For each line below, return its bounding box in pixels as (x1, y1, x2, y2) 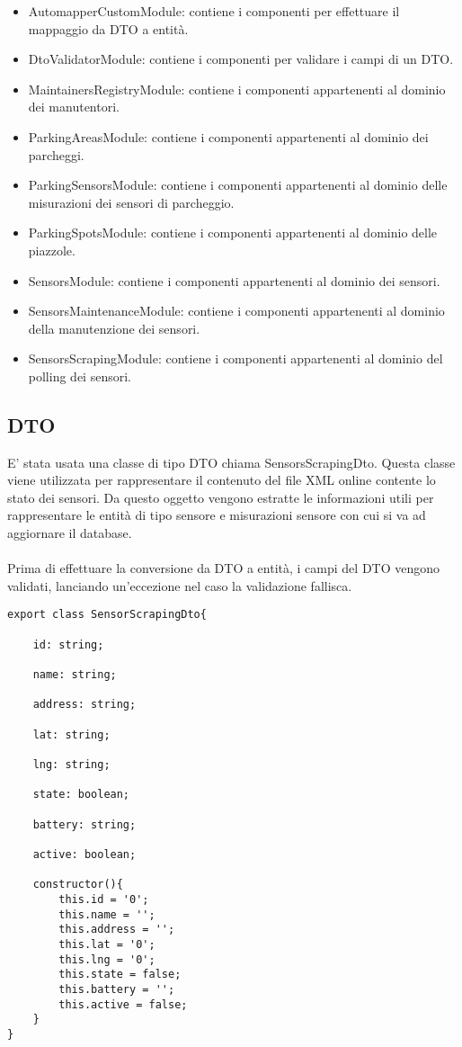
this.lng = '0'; (58, 953, 155, 966)
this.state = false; (58, 968, 182, 981)
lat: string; (32, 728, 111, 741)
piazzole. (28, 240, 76, 259)
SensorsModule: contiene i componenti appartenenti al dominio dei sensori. (28, 271, 440, 290)
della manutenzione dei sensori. (28, 318, 200, 337)
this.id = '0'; (58, 892, 149, 906)
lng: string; (32, 758, 111, 772)
